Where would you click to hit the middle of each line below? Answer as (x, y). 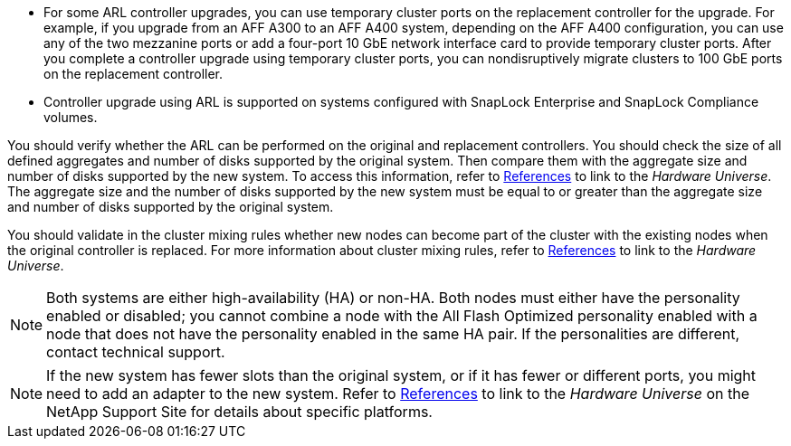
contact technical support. (136, 352)
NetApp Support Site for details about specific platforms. (239, 412)
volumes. (71, 117)
